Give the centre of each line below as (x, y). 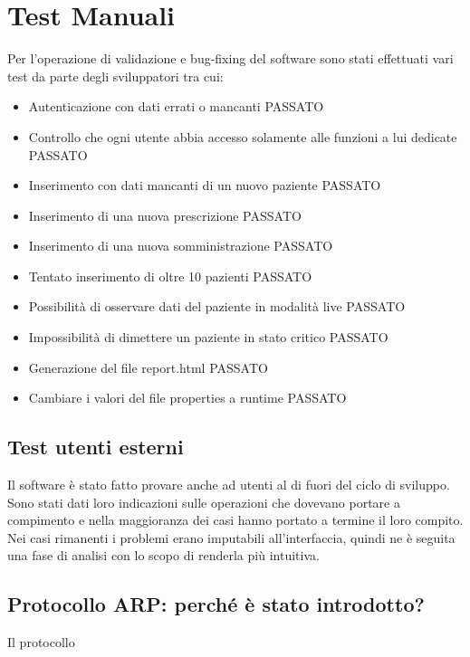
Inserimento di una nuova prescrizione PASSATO (165, 215)
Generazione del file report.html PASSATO (148, 367)
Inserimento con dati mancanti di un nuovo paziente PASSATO (205, 185)
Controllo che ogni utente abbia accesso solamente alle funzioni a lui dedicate (243, 136)
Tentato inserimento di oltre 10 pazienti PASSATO (170, 276)
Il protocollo (41, 642)
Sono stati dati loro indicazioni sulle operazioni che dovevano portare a (204, 502)
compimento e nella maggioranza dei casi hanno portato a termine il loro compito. (235, 520)
